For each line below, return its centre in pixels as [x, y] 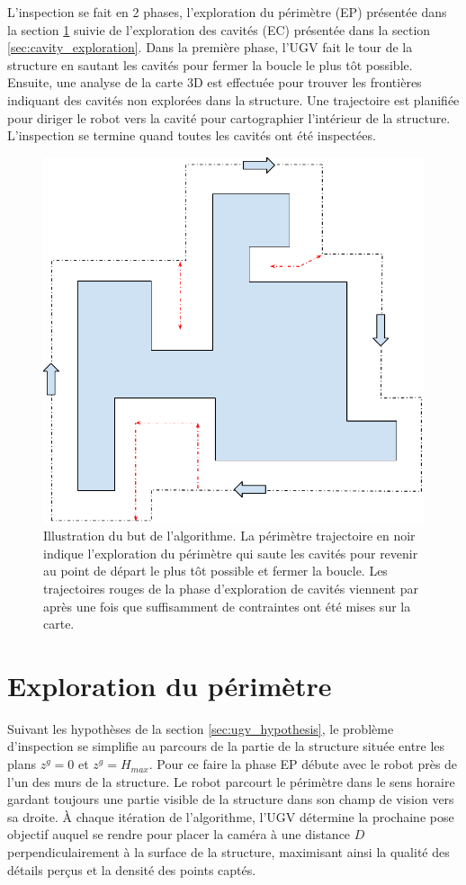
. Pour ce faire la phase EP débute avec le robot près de [303, 764]
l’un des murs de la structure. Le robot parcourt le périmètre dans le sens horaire [231, 781]
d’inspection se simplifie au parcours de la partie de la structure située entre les [226, 746]
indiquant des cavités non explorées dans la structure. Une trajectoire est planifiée [233, 99]
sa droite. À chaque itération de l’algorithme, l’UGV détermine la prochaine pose [231, 816]
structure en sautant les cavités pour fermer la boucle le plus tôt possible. [210, 64]
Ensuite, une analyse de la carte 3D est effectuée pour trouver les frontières [215, 82]
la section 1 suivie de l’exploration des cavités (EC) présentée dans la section [219, 29]
